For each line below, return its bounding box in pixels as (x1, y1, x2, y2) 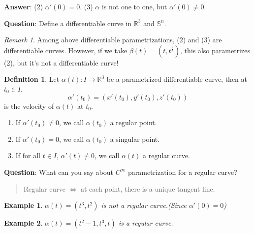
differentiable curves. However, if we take (4, 45, 127, 55)
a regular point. (110, 117, 157, 128)
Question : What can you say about (4, 166, 114, 177)
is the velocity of (4, 100, 54, 111)
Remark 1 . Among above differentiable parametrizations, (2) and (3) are (4, 34, 222, 45)
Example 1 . (4, 200, 43, 210)
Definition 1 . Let (4, 74, 60, 84)
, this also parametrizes (180, 45, 250, 55)
